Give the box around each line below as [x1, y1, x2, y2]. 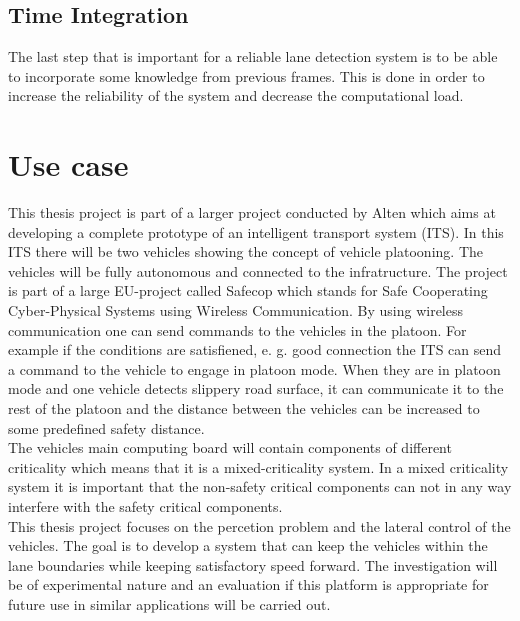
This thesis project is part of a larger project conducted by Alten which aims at [8, 202, 496, 223]
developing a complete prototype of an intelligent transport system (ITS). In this [8, 221, 504, 242]
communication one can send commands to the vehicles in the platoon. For [8, 319, 467, 340]
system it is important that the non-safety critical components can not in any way [8, 476, 512, 497]
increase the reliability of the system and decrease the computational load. [8, 85, 464, 106]
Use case [8, 144, 129, 185]
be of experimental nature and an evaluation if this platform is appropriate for [8, 574, 489, 595]
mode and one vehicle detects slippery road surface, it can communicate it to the [8, 378, 504, 399]
